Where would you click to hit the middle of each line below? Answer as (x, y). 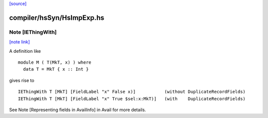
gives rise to (22, 80)
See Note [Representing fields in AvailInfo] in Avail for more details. (78, 110)
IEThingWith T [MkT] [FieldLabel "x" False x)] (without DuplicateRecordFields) (132, 92)
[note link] (20, 42)
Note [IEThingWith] (33, 32)
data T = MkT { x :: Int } (56, 69)
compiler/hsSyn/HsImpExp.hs (57, 18)
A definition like (25, 51)
